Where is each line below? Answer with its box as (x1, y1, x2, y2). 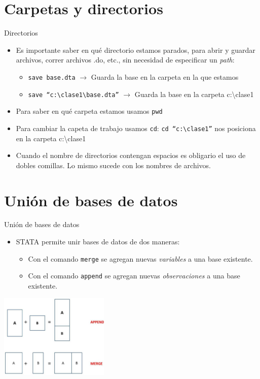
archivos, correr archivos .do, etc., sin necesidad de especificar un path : (16, 54, 235, 65)
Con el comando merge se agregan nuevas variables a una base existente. (28, 253, 253, 264)
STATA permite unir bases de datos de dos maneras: (16, 236, 180, 247)
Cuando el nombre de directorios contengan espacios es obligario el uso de (16, 150, 246, 161)
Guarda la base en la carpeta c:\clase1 (134, 88, 254, 99)
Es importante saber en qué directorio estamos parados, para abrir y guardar (16, 44, 255, 55)
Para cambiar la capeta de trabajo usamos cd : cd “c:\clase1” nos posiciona (16, 122, 256, 133)
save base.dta (28, 74, 76, 81)
